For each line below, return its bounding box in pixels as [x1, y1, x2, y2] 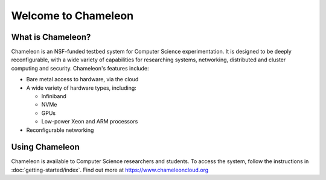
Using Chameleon [11, 142, 80, 152]
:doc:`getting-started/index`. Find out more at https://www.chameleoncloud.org [11, 166, 209, 173]
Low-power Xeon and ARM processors [41, 118, 138, 125]
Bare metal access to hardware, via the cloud [26, 76, 139, 83]
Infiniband [41, 93, 66, 100]
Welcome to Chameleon [11, 9, 134, 22]
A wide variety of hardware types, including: [26, 84, 137, 92]
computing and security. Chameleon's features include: [11, 64, 149, 72]
